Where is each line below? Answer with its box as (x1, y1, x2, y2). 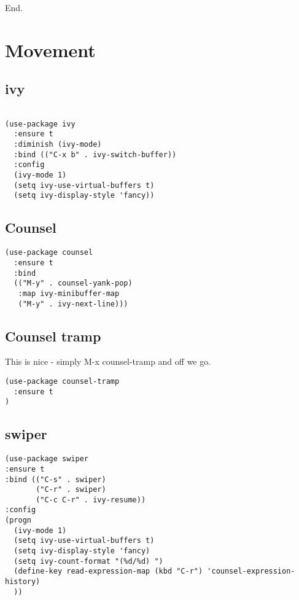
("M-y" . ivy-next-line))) (18, 299, 128, 308)
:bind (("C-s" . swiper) (5, 475, 106, 484)
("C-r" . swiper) (36, 485, 106, 494)
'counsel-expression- (207, 567, 295, 576)
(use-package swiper (5, 454, 89, 464)
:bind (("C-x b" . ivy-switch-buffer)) (14, 150, 177, 159)
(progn (5, 516, 31, 525)
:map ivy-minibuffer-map (18, 289, 120, 298)
